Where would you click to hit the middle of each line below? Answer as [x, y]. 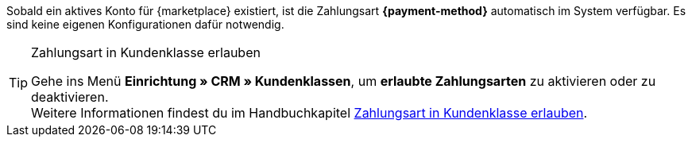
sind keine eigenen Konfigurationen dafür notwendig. [145, 24]
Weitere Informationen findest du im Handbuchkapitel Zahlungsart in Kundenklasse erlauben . [309, 113]
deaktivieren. [70, 97]
